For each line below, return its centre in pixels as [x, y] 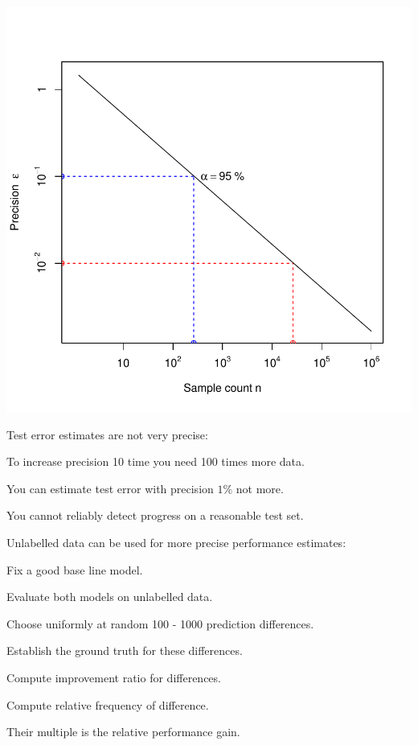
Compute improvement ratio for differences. [114, 677]
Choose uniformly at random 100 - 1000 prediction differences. [160, 623]
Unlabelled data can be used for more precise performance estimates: [176, 542]
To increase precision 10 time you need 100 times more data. [156, 461]
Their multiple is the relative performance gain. [123, 732]
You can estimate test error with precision [110, 488]
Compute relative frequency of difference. [108, 704]
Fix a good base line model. [75, 569]
